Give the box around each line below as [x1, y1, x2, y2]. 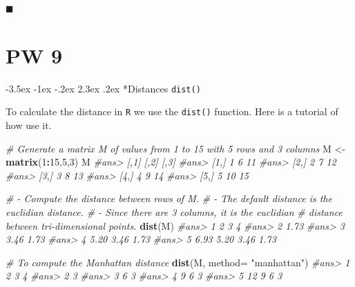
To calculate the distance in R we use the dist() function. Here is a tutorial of [6, 104, 338, 119]
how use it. [6, 118, 52, 132]
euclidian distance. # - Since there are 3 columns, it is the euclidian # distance [6, 205, 343, 219]
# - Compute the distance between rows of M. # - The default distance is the [6, 191, 332, 206]
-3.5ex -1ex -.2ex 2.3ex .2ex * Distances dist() [6, 81, 201, 95]
